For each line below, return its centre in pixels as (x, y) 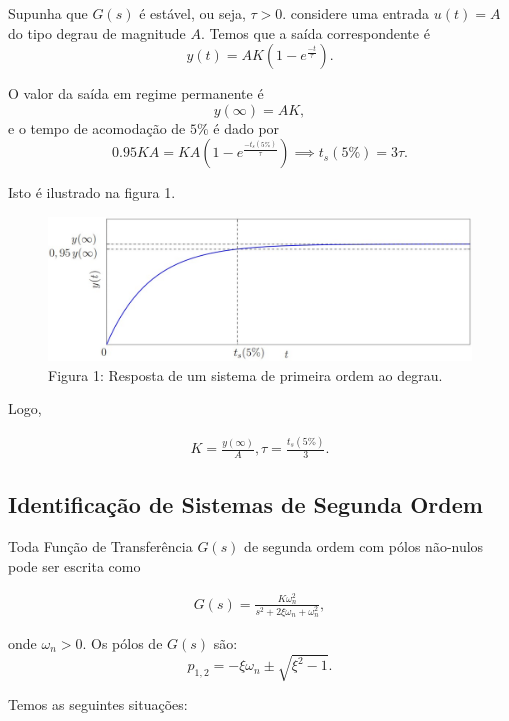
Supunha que (48, 13)
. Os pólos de (122, 643)
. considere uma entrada (356, 13)
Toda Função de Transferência (100, 546)
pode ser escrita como (74, 565)
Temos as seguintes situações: (98, 704)
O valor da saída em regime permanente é (136, 93)
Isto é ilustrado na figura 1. (92, 192)
